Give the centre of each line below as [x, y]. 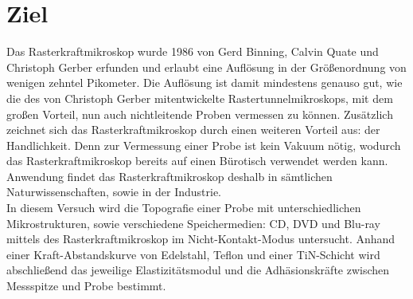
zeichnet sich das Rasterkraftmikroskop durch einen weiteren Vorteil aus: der [193, 130]
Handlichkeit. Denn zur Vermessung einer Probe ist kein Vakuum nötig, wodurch [204, 145]
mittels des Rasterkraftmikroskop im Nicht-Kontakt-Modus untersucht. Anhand [201, 239]
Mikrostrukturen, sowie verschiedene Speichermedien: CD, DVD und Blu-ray [193, 223]
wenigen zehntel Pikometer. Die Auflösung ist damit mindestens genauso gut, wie [205, 83]
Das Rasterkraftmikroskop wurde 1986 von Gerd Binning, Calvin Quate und [193, 51]
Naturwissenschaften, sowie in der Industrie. [114, 192]
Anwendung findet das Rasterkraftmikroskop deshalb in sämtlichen [169, 176]
